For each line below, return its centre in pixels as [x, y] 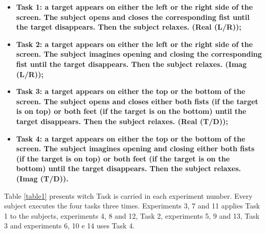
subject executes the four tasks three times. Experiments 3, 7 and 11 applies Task [132, 206]
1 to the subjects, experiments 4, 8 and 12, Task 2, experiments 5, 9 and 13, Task [132, 215]
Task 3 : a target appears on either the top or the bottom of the [131, 91]
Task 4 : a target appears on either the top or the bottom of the [131, 138]
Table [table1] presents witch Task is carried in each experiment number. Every [128, 195]
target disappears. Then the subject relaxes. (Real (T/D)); [122, 121]
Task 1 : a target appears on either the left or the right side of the [135, 7]
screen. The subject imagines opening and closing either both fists [135, 148]
